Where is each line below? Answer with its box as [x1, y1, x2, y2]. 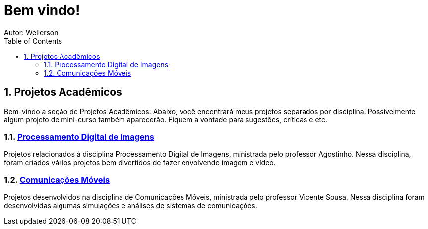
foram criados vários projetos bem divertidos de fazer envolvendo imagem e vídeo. [4, 158, 276, 167]
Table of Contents [4, 36, 62, 45]
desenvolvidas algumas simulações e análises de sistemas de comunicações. [4, 201, 257, 210]
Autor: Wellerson [4, 28, 59, 37]
